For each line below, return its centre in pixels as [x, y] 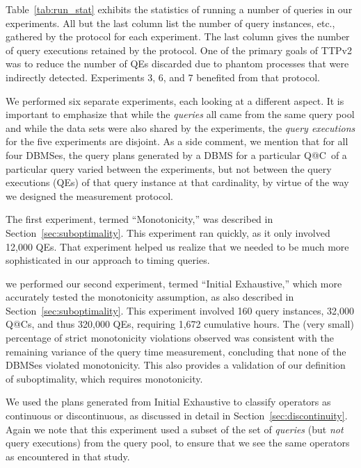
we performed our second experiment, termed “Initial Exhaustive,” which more [174, 283]
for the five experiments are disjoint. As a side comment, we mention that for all [177, 141]
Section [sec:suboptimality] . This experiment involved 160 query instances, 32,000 [180, 310]
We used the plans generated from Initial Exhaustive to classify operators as [168, 402]
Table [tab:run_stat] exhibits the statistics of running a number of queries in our [179, 9]
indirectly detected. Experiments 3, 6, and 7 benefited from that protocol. [163, 77]
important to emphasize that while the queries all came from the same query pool [180, 114]
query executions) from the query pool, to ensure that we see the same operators [178, 443]
